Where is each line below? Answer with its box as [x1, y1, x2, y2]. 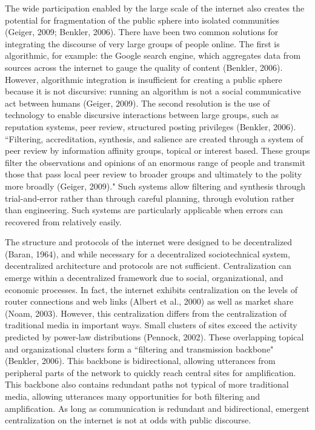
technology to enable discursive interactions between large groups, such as [5, 108, 279, 121]
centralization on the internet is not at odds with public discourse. [5, 414, 251, 426]
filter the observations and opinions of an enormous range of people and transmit [5, 156, 306, 168]
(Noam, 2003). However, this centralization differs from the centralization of [5, 306, 287, 319]
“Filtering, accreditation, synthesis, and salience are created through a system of [5, 132, 303, 145]
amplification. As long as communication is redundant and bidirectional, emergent [5, 402, 310, 414]
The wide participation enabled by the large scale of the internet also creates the [5, 2, 305, 14]
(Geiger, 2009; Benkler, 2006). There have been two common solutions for [5, 25, 279, 38]
